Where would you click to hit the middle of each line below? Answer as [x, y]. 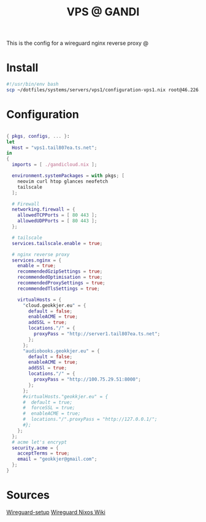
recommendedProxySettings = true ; [61, 283]
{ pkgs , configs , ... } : [38, 136]
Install [22, 68]
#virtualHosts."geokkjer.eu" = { [65, 396]
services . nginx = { [37, 260]
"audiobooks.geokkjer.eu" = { [61, 351]
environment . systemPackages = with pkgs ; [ [68, 176]
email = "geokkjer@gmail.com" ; [57, 459]
